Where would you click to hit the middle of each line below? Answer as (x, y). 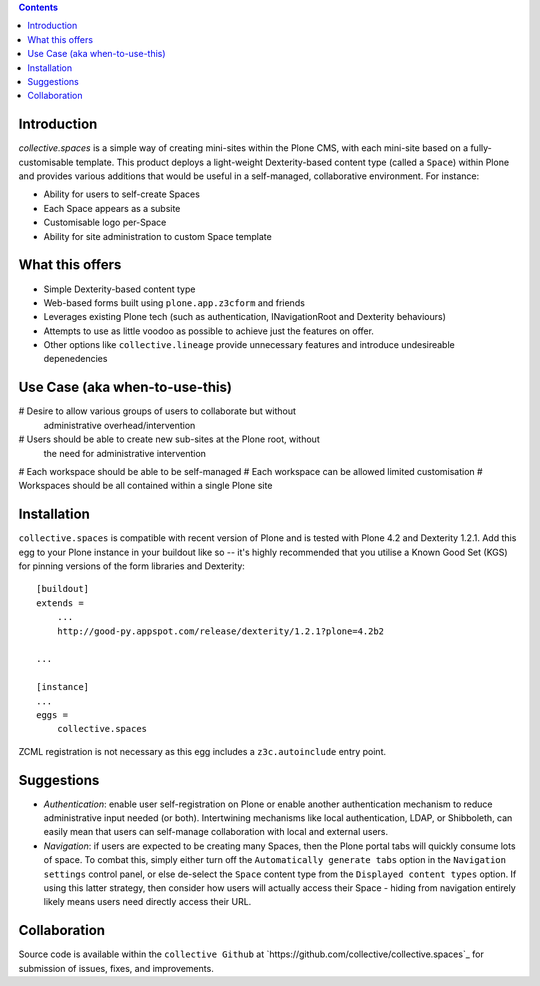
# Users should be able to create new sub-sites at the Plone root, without (169, 439)
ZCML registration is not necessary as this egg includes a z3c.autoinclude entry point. (202, 751)
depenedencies (75, 359)
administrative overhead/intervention (119, 425)
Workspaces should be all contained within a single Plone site (145, 486)
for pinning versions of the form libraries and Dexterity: (131, 566)
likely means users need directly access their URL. (147, 902)
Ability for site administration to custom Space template (157, 236)
